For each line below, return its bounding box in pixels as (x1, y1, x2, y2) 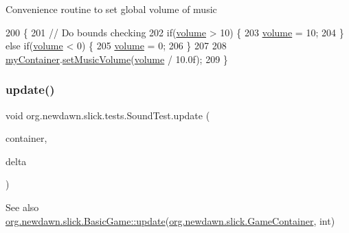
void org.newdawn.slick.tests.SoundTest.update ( (5, 108, 210, 122)
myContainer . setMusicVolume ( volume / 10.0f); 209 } (5, 51, 228, 66)
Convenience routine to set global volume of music (5, 2, 217, 16)
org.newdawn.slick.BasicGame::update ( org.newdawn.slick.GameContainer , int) (5, 213, 335, 228)
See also (5, 199, 39, 214)
